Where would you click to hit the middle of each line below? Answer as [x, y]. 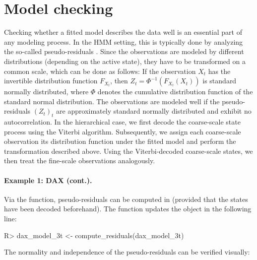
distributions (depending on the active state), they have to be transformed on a [125, 61]
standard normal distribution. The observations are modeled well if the [112, 101]
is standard [220, 81]
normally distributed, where [46, 92]
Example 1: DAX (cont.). [48, 180]
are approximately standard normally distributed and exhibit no [154, 111]
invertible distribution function [51, 81]
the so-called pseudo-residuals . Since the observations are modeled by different [124, 51]
